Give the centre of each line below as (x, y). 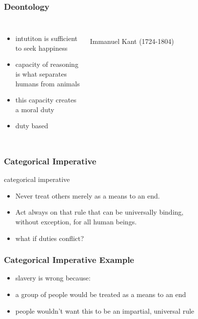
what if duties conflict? (49, 238)
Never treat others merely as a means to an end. (88, 195)
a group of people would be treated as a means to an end (101, 294)
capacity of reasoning (47, 64)
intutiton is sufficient (46, 38)
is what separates (41, 74)
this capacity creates (46, 100)
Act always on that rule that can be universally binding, (99, 212)
